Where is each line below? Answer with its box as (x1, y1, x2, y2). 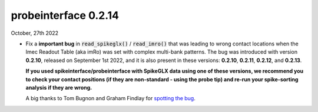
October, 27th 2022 (11, 29, 59, 37)
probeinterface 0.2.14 (11, 9, 120, 22)
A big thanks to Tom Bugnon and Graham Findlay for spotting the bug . (25, 95, 196, 102)
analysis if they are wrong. (25, 84, 92, 91)
